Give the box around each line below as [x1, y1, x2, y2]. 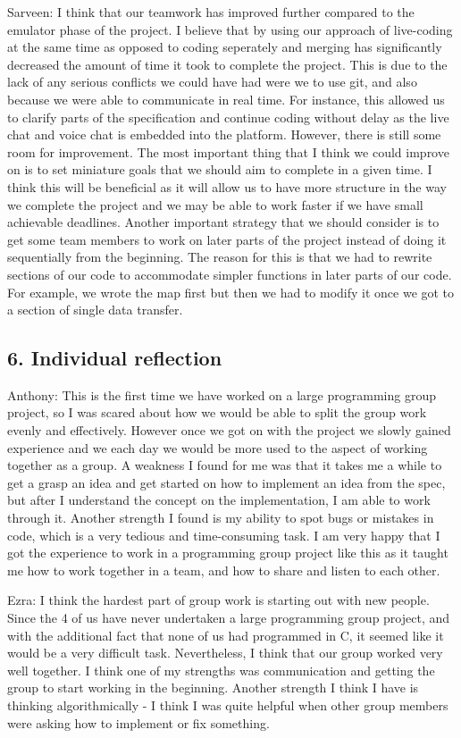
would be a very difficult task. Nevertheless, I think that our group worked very [7, 643, 443, 662]
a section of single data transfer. [7, 300, 183, 319]
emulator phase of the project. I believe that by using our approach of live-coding [7, 20, 453, 38]
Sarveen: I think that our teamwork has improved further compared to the [7, 3, 415, 21]
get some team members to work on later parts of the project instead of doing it [7, 230, 447, 248]
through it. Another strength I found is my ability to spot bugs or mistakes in [7, 508, 434, 527]
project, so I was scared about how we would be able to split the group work [7, 403, 427, 422]
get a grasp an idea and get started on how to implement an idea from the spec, [7, 473, 446, 491]
